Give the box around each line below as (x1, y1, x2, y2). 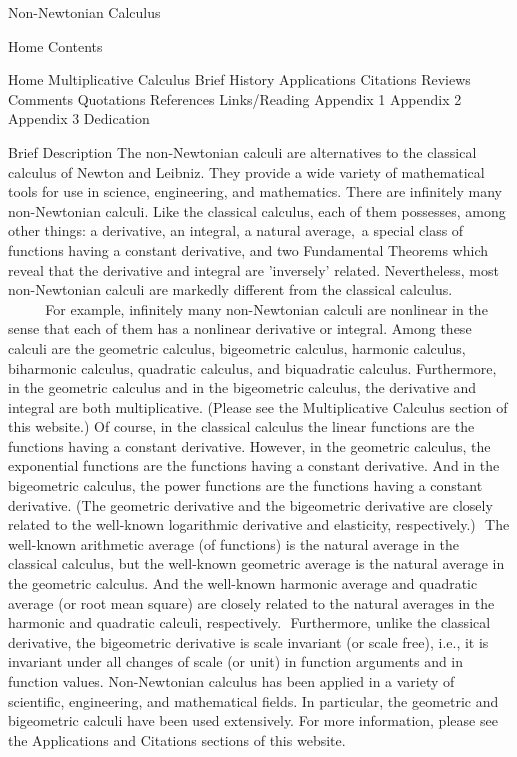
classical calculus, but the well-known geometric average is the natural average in (8, 553, 505, 574)
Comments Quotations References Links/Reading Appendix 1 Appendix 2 (8, 88, 462, 109)
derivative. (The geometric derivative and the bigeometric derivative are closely (8, 494, 493, 515)
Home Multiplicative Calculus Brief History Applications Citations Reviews (8, 69, 471, 90)
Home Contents (8, 35, 103, 56)
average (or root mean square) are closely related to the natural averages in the (8, 592, 495, 613)
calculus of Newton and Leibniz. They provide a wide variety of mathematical (8, 161, 485, 182)
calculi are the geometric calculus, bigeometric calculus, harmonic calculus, (8, 337, 466, 358)
